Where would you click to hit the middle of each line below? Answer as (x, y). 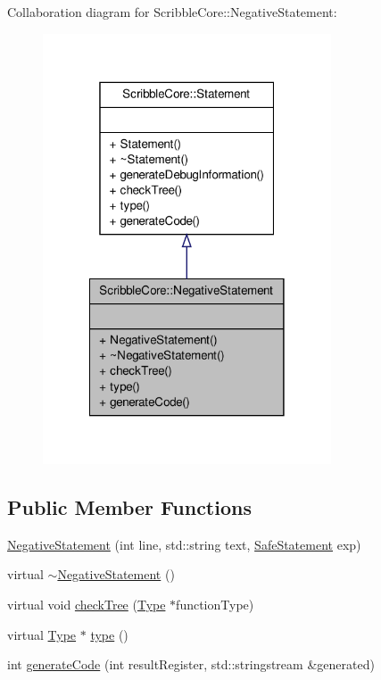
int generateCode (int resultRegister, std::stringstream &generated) (191, 664)
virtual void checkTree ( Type (87, 604)
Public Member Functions (129, 506)
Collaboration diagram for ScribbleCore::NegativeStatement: (172, 12)
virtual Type (42, 634)
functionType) (215, 604)
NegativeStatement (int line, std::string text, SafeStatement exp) (184, 544)
